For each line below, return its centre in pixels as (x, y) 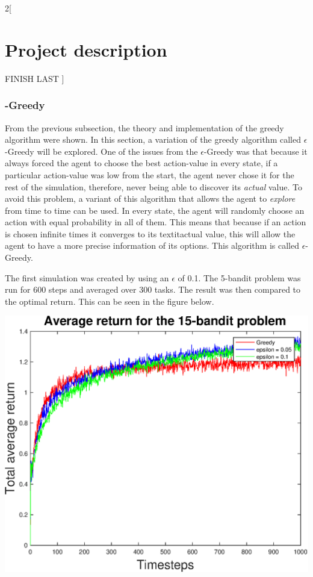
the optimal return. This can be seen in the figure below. (110, 301)
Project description (86, 49)
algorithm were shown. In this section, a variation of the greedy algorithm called (153, 139)
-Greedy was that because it (256, 151)
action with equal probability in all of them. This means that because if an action (156, 222)
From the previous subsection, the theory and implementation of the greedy (144, 127)
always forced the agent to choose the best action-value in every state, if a (141, 163)
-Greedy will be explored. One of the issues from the (101, 151)
